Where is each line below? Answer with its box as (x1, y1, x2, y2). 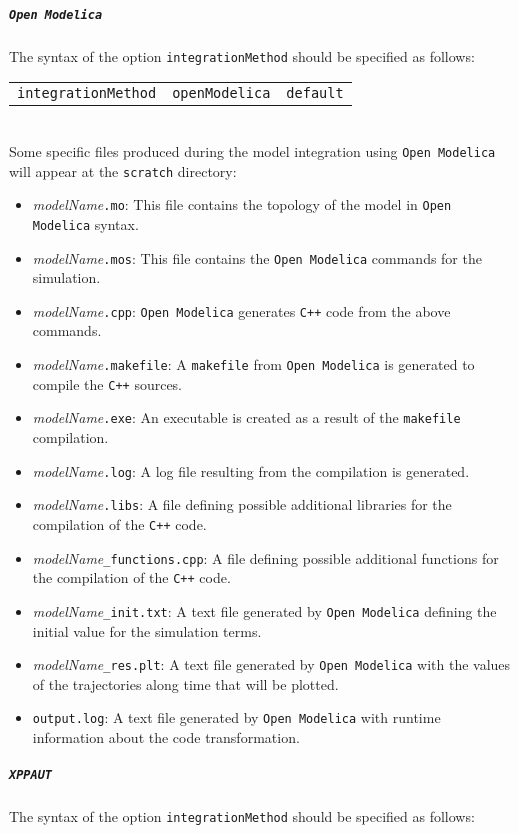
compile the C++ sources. (32, 373, 183, 394)
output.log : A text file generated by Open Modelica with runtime (32, 707, 441, 728)
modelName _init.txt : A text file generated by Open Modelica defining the (32, 600, 497, 621)
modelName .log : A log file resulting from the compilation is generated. (32, 460, 470, 481)
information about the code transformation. (32, 727, 300, 747)
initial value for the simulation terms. (32, 620, 262, 641)
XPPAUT (9, 768, 52, 783)
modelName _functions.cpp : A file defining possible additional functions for (32, 547, 499, 568)
